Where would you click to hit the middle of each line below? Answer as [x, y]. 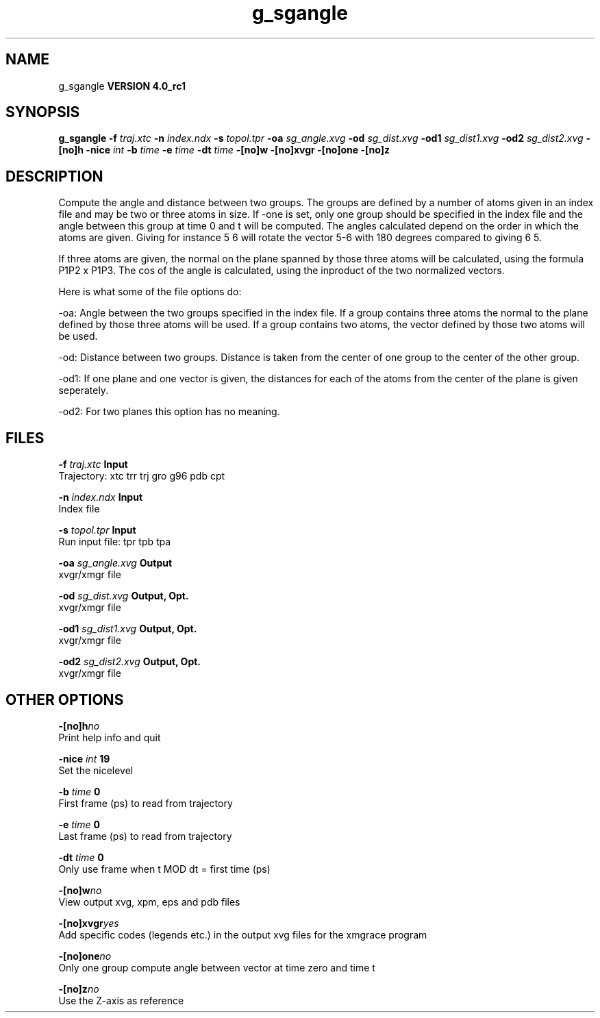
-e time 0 [79, 824]
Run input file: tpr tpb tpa [115, 542]
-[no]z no [79, 989]
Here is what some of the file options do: [150, 292]
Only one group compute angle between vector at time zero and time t [217, 967]
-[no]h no [79, 725]
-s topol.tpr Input [97, 530]
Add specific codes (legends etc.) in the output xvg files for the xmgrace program [243, 934]
